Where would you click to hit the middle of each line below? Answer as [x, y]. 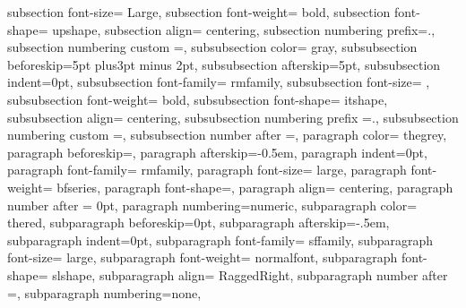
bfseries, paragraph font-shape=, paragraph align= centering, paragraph [255, 187]
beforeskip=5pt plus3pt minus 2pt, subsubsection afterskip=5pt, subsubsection [224, 64]
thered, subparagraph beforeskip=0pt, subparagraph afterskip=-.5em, [198, 222]
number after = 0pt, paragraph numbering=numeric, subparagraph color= [212, 205]
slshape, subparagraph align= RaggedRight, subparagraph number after [250, 274]
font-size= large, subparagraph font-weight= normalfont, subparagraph [203, 257]
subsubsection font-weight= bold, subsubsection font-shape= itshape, [198, 99]
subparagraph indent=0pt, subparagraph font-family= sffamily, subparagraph [220, 240]
